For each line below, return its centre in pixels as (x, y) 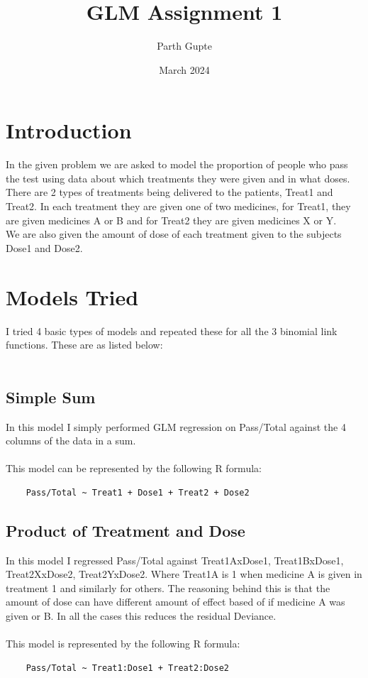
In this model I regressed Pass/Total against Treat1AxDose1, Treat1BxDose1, (175, 560)
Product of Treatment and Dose (126, 530)
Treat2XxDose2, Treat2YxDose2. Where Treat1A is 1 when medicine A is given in (184, 574)
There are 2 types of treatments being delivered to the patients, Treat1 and (169, 192)
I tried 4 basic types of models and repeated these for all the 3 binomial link (172, 330)
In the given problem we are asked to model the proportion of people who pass (177, 164)
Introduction (69, 130)
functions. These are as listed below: (84, 345)
